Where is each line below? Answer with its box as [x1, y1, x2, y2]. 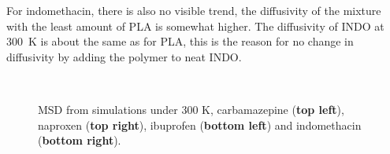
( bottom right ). [38, 132, 121, 148]
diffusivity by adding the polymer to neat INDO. [6, 48, 242, 64]
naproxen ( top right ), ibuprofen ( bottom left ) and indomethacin [38, 116, 362, 133]
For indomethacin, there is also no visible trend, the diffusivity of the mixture [6, 2, 381, 18]
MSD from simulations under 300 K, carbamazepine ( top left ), [38, 101, 344, 117]
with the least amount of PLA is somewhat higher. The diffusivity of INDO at [6, 17, 384, 34]
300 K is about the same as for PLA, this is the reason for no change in [6, 33, 354, 49]
